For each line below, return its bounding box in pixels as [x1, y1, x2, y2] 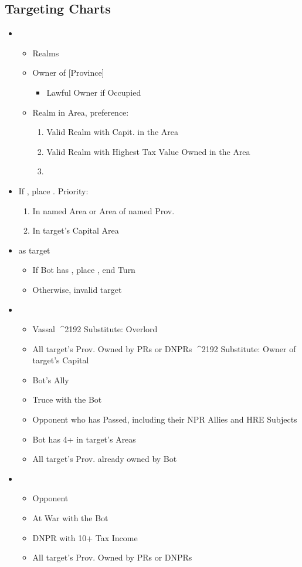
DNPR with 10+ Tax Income [32, 531, 138, 544]
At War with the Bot [32, 512, 108, 524]
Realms [32, 46, 59, 59]
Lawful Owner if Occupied [46, 86, 141, 98]
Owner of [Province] [32, 66, 104, 79]
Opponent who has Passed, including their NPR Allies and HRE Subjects [32, 413, 297, 426]
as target [18, 244, 50, 256]
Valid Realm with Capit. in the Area [46, 126, 179, 138]
